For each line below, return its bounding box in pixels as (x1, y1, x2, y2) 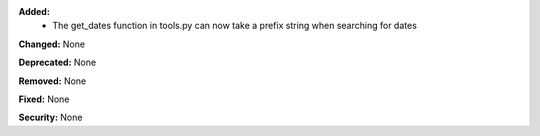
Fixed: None (18, 93, 70, 105)
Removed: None (18, 75, 87, 87)
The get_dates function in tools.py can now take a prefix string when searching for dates (52, 20, 417, 32)
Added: (18, 6, 50, 17)
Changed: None (18, 38, 85, 50)
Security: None (18, 111, 83, 124)
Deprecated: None (18, 56, 97, 69)
